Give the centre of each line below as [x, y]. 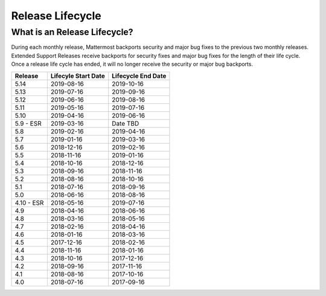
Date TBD [126, 123]
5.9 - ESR [28, 123]
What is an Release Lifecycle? [72, 32]
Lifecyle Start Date [78, 76]
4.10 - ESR [29, 202]
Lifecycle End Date [139, 76]
